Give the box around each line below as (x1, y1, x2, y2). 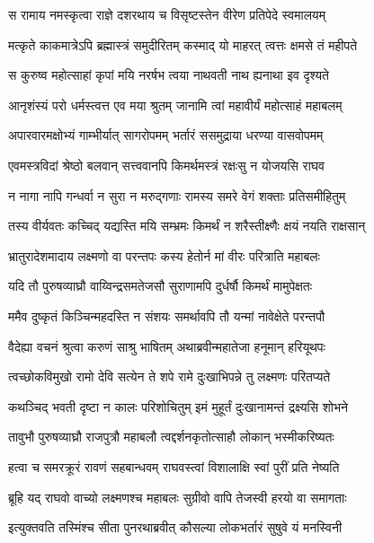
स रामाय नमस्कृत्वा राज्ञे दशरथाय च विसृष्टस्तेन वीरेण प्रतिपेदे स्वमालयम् (8, 5, 325, 23)
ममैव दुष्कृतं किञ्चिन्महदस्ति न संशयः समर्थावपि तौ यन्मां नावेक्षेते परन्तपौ (8, 306, 325, 325)
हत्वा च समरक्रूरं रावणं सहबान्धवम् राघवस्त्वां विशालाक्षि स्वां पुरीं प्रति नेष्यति (8, 457, 340, 476)
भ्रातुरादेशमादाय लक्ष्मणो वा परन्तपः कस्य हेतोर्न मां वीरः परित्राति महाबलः (8, 246, 320, 265)
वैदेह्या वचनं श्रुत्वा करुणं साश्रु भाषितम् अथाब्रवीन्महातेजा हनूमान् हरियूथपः (8, 337, 325, 355)
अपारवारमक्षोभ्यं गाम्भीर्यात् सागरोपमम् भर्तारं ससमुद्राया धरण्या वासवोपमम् (8, 126, 324, 145)
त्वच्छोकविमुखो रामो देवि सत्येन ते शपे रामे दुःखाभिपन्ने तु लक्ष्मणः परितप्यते (8, 367, 331, 386)
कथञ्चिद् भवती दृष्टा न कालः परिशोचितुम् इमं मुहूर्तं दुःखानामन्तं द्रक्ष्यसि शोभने (8, 397, 348, 416)
